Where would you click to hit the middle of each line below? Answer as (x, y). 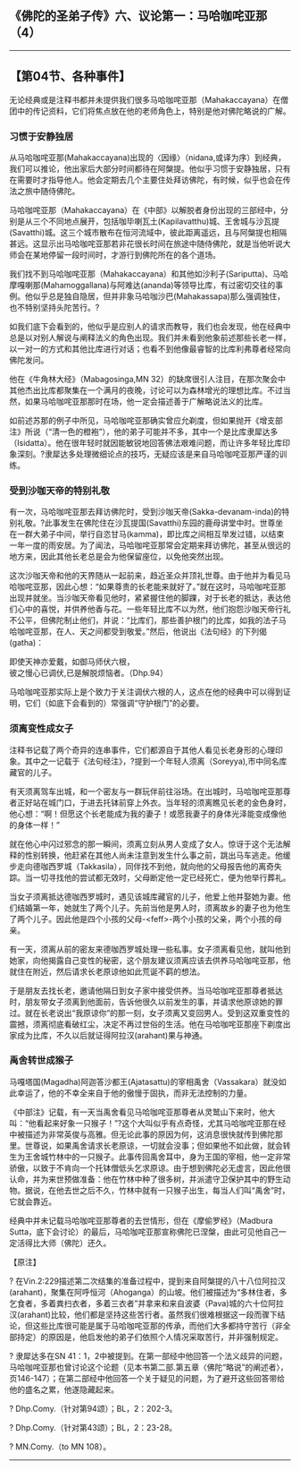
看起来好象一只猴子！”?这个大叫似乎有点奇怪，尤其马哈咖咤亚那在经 (161, 1123)
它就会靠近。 (33, 1201)
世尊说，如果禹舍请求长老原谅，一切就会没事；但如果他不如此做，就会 (154, 1145)
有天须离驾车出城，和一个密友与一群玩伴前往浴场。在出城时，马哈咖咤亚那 (146, 791)
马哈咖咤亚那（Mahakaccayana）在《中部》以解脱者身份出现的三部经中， (145, 209)
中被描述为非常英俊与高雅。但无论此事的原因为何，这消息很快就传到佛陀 (142, 1134)
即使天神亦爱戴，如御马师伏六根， (72, 662)
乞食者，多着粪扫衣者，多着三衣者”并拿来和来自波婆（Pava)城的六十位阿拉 (146, 1303)
